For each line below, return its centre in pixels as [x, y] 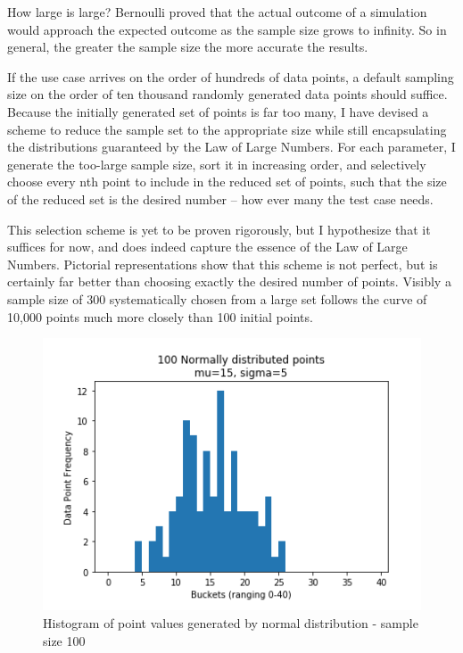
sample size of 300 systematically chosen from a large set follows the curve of [217, 298]
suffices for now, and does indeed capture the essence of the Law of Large [207, 247]
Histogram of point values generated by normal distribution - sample [231, 622]
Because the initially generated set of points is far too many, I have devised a [218, 111]
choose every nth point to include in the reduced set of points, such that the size [227, 182]
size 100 [64, 640]
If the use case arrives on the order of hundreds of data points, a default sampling [231, 76]
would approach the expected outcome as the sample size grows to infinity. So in [227, 29]
